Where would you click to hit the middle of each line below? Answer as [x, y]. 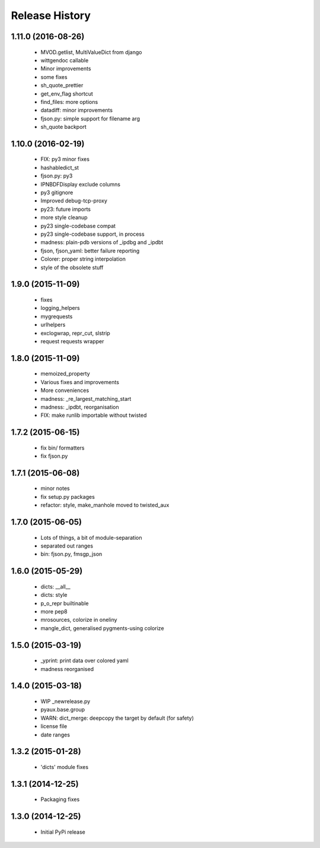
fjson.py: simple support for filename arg [90, 118]
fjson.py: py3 [57, 176]
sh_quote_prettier [62, 86]
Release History [51, 15]
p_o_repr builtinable [65, 603]
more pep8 [54, 612]
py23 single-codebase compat [78, 226]
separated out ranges [67, 546]
